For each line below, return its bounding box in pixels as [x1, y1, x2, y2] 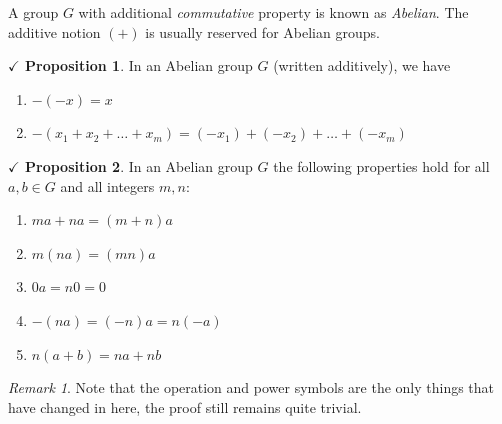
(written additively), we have [273, 55, 451, 76]
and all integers [60, 175, 155, 196]
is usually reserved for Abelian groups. [145, 21, 380, 42]
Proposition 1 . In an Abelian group [25, 55, 253, 76]
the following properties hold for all [273, 155, 490, 176]
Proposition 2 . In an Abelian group [25, 155, 253, 176]
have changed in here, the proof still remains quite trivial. [8, 396, 362, 417]
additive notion [8, 21, 101, 42]
